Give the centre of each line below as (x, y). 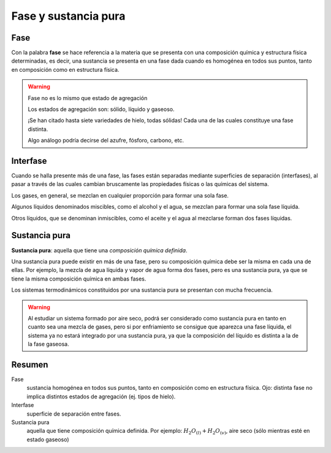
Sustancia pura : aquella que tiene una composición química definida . (99, 250)
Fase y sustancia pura (68, 16)
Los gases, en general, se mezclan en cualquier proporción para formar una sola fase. (120, 195)
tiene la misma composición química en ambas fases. (79, 279)
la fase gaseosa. (49, 344)
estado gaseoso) (48, 439)
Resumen (30, 364)
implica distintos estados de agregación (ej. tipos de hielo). (101, 397)
